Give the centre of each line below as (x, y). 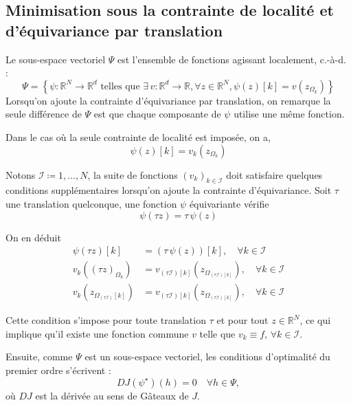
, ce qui (315, 320)
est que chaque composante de (157, 114)
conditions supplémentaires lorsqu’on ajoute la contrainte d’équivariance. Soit (169, 190)
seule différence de (44, 114)
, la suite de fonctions (133, 174)
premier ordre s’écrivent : (58, 370)
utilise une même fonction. (289, 114)
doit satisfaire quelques (274, 174)
